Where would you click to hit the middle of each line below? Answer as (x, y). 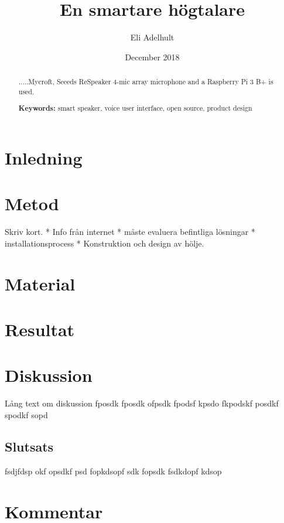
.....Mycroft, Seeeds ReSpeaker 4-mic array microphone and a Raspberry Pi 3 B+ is (146, 82)
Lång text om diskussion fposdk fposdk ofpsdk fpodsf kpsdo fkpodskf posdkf (142, 403)
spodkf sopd (26, 414)
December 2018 (152, 57)
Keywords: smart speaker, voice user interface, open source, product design (135, 108)
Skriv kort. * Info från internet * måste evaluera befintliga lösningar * (130, 232)
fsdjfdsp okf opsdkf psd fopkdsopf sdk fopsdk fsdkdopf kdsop (113, 471)
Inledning (44, 157)
